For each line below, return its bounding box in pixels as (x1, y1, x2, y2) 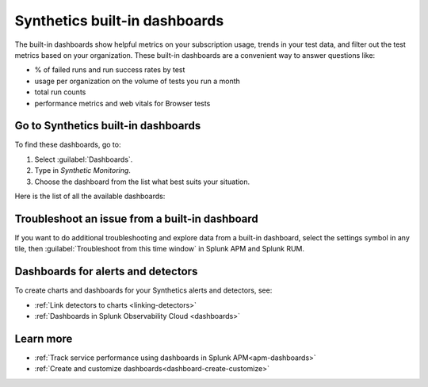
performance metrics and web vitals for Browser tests (34, 98, 211, 108)
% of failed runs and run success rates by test (34, 65, 185, 75)
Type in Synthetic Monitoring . (34, 166, 131, 175)
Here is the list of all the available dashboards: (14, 191, 166, 201)
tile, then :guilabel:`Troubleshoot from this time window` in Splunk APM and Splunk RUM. (14, 244, 305, 254)
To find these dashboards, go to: (14, 140, 121, 150)
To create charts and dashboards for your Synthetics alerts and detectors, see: (14, 285, 273, 295)
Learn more (14, 331, 73, 345)
